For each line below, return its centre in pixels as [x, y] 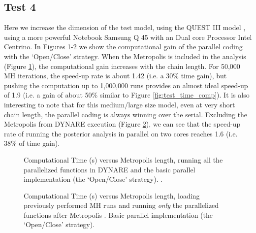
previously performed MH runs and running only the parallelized [121, 205]
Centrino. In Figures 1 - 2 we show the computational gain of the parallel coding [123, 47]
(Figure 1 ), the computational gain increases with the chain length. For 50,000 [122, 66]
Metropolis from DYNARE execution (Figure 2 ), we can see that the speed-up [122, 124]
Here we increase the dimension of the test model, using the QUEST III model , [125, 27]
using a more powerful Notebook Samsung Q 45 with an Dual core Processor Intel [128, 37]
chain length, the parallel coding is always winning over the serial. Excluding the [126, 114]
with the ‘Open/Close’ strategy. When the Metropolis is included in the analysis [125, 56]
